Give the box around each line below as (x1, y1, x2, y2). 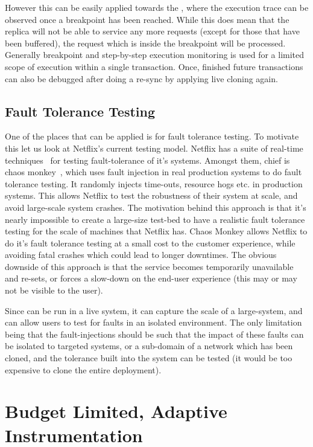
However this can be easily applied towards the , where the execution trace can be (5, 1, 309, 13)
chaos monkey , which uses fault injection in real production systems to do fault (5, 166, 302, 178)
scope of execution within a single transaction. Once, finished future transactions (5, 60, 303, 72)
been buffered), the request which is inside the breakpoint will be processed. (5, 36, 286, 49)
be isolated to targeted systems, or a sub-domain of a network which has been (5, 339, 293, 352)
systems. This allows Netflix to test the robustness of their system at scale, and (5, 189, 298, 202)
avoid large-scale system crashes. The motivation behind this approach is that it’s (5, 201, 306, 213)
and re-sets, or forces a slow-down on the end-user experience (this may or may (5, 272, 297, 285)
